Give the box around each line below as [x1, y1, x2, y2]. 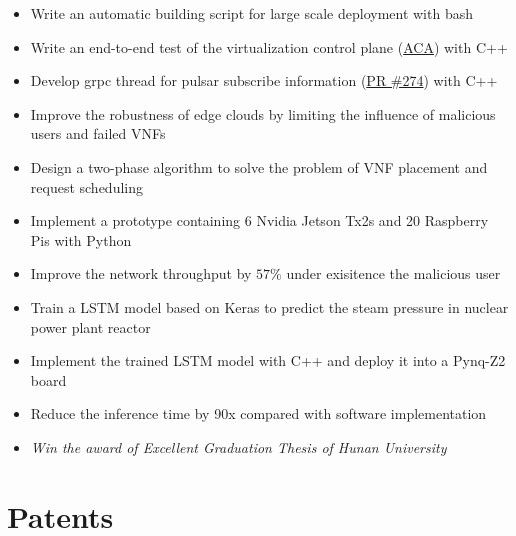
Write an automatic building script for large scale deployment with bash [30, 3, 473, 23]
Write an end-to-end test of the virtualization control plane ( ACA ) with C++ [30, 36, 508, 57]
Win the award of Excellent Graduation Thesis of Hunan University [30, 436, 447, 457]
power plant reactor [30, 316, 151, 337]
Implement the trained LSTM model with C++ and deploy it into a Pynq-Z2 [30, 350, 506, 371]
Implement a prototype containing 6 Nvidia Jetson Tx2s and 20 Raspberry [30, 210, 489, 231]
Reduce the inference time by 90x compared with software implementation [30, 403, 487, 424]
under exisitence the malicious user [286, 263, 501, 284]
